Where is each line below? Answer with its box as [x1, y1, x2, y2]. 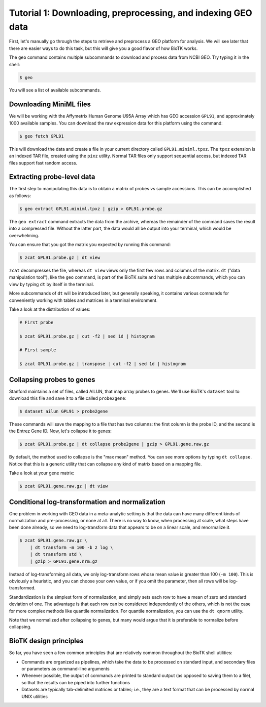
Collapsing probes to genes [9, 375, 96, 384]
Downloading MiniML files [9, 100, 91, 109]
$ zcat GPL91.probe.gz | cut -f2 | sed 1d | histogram [19, 333, 155, 339]
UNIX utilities [21, 693, 48, 699]
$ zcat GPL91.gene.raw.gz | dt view [19, 483, 108, 489]
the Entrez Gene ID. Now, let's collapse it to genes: [9, 428, 112, 434]
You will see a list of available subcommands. [9, 87, 101, 93]
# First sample [19, 347, 56, 353]
